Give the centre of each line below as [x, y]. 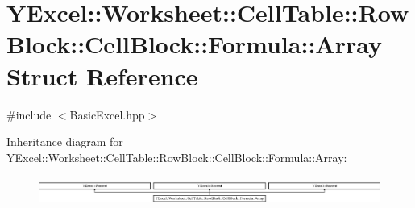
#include [29, 114]
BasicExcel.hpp [107, 114]
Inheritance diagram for [65, 141]
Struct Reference [102, 75]
